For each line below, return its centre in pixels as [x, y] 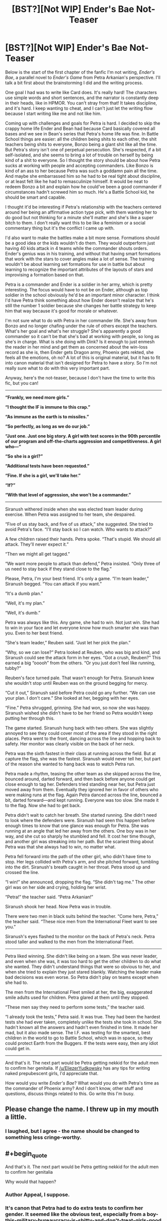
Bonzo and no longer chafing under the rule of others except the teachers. [81, 326]
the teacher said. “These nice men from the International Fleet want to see [81, 921]
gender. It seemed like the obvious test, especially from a [75, 1215]
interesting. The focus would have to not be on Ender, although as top [77, 289]
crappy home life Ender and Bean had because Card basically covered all [80, 128]
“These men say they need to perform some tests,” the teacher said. [75, 1007]
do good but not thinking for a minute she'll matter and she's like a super [80, 217]
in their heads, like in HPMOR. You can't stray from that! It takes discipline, [81, 103]
